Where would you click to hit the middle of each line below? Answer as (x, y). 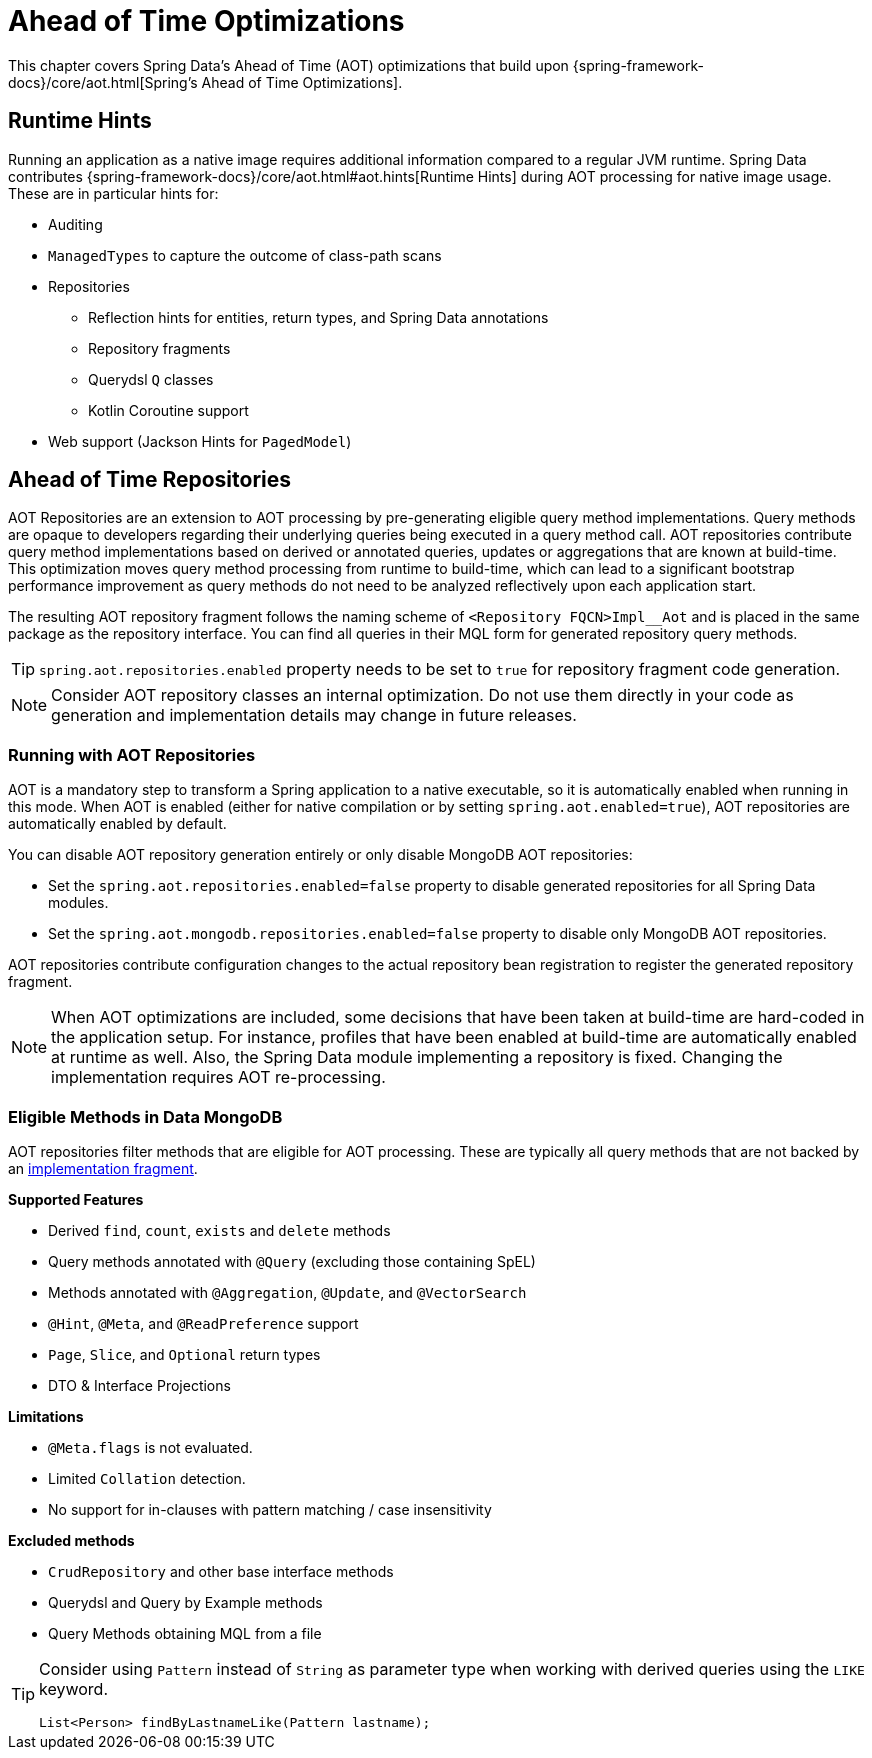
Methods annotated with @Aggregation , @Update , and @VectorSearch (287, 1292)
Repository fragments (159, 348)
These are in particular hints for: (113, 193)
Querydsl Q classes (151, 379)
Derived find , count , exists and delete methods (219, 1230)
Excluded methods (71, 1540)
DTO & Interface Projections (139, 1385)
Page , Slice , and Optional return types (184, 1354)
